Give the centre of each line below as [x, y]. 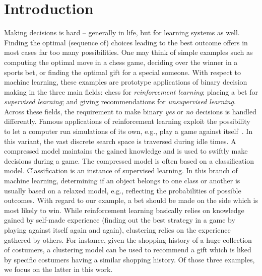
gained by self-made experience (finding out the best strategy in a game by [120, 220]
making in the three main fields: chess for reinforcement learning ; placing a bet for [131, 91]
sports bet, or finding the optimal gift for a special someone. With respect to [122, 72]
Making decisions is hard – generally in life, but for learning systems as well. [122, 32]
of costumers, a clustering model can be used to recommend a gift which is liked [128, 250]
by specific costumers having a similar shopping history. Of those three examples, [129, 259]
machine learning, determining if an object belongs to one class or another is [122, 181]
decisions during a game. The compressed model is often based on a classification [129, 160]
